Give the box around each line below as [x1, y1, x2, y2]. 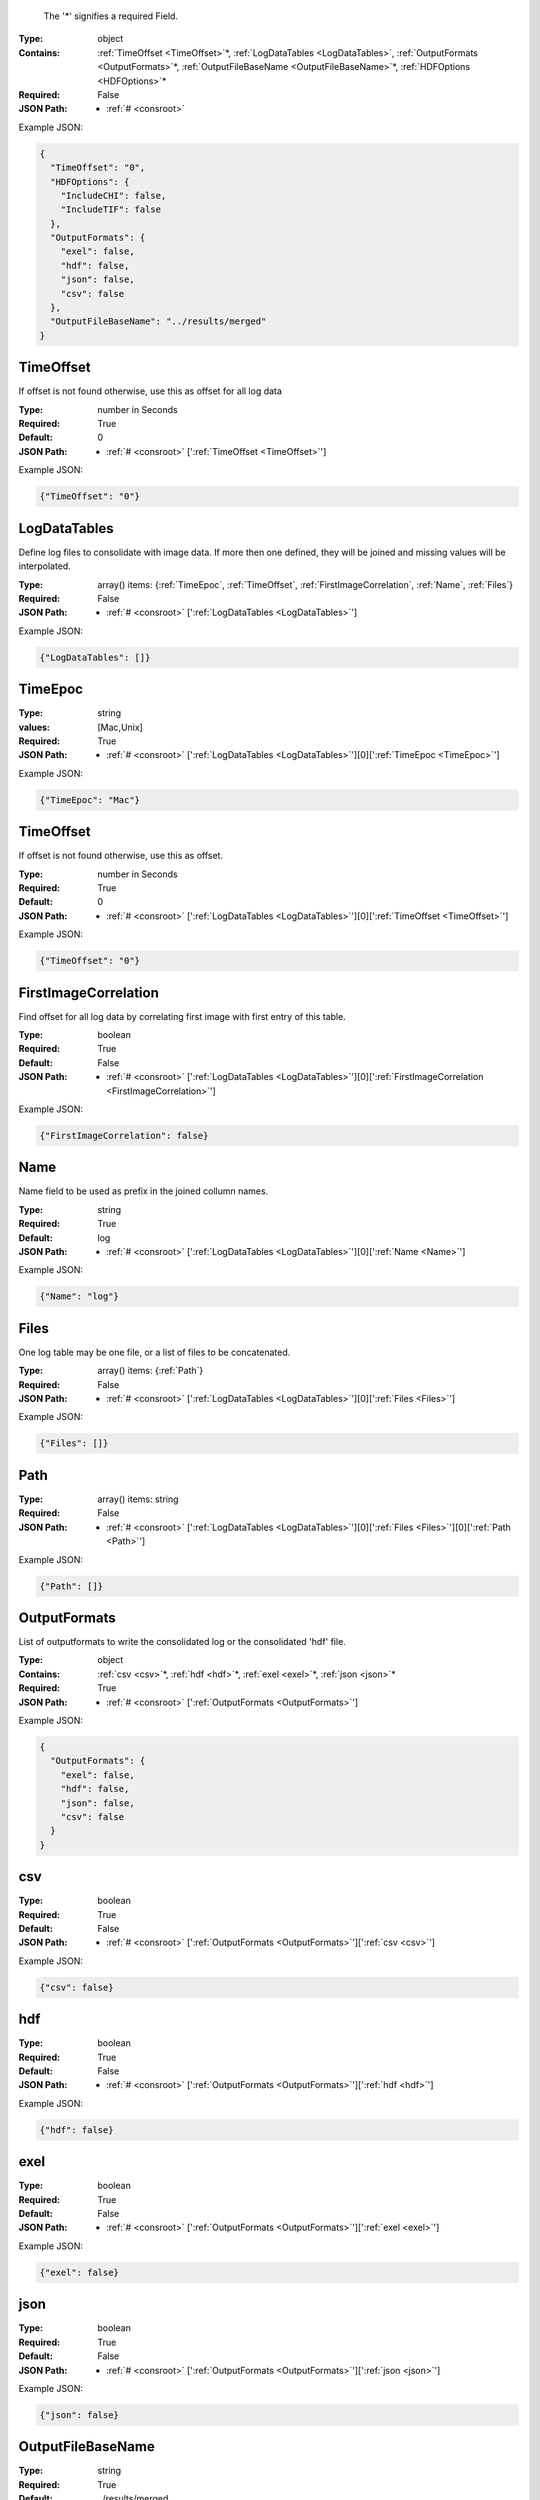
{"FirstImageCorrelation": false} [39, 1130, 209, 1141]
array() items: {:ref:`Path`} [97, 1365, 204, 1377]
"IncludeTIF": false [60, 204, 162, 215]
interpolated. [18, 560, 72, 572]
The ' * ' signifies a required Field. [43, 10, 179, 22]
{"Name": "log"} [39, 1291, 120, 1302]
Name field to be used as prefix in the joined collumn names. [18, 1185, 269, 1197]
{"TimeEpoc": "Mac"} [39, 794, 140, 805]
